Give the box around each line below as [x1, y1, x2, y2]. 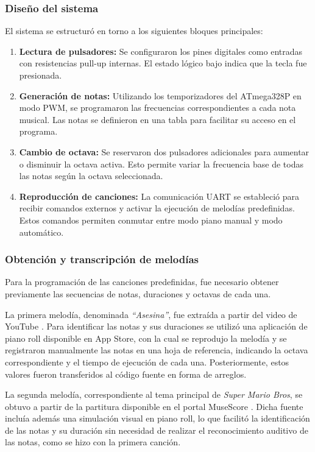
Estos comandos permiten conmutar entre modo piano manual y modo [19, 213, 283, 226]
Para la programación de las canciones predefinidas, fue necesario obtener [5, 275, 279, 288]
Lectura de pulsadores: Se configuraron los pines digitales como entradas [19, 44, 303, 57]
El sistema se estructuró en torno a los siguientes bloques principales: [5, 24, 263, 37]
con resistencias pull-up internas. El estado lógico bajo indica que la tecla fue [19, 57, 307, 69]
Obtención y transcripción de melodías [5, 252, 199, 267]
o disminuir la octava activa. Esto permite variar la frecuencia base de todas [19, 157, 303, 170]
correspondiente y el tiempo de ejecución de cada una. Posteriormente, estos [5, 355, 289, 368]
